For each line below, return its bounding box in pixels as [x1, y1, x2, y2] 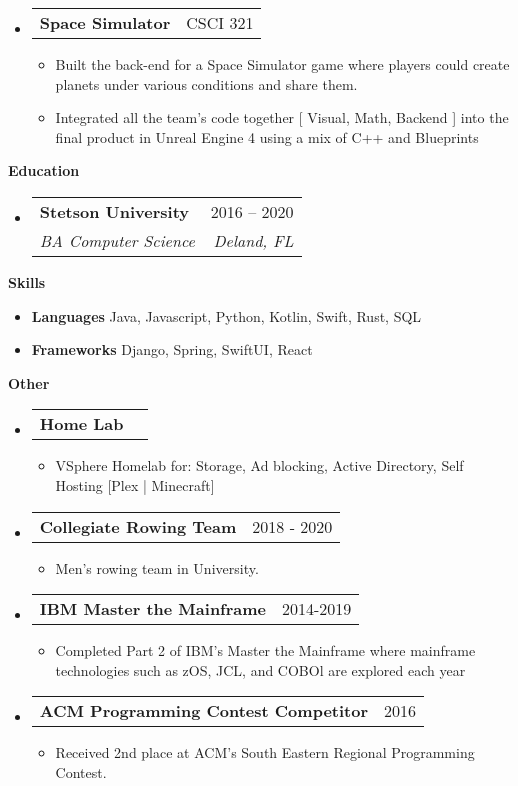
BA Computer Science [39, 228, 195, 252]
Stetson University [39, 199, 189, 223]
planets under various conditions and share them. [55, 73, 358, 94]
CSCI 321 [186, 11, 254, 34]
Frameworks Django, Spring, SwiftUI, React [31, 339, 313, 360]
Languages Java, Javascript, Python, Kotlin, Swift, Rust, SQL [31, 305, 422, 326]
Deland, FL [213, 228, 294, 252]
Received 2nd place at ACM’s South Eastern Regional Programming [55, 742, 475, 763]
